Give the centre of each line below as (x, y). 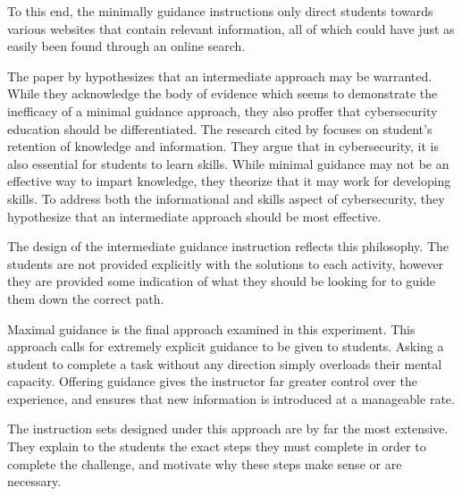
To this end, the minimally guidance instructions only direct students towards (220, 11)
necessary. (34, 481)
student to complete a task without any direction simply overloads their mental (225, 363)
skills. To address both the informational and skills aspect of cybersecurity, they (226, 198)
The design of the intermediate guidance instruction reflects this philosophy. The (228, 246)
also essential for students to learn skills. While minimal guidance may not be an (228, 163)
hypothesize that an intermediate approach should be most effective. (194, 216)
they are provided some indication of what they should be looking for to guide (222, 281)
